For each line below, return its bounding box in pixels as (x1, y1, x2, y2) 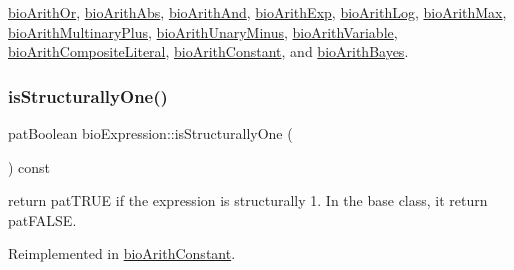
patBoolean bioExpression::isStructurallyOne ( (8, 123, 293, 143)
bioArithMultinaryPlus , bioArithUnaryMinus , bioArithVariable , (8, 21, 398, 42)
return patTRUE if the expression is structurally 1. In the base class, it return (8, 190, 488, 211)
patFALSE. (8, 209, 77, 230)
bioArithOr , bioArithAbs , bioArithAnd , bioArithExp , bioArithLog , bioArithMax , (8, 2, 507, 22)
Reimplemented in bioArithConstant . (8, 243, 236, 264)
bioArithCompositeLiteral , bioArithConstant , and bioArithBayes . (8, 41, 409, 62)
